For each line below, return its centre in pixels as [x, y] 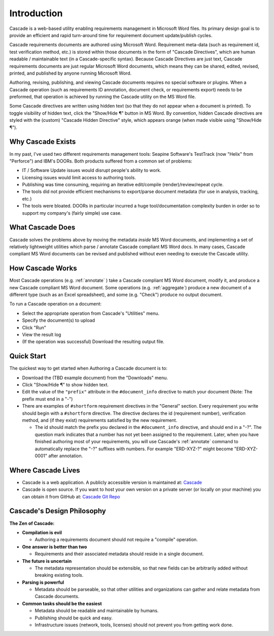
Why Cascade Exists [43, 142]
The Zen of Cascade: [32, 523]
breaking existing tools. [59, 575]
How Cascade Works [43, 268]
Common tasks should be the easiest [62, 604]
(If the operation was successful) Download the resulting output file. [93, 342]
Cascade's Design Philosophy [58, 511]
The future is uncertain [47, 561]
